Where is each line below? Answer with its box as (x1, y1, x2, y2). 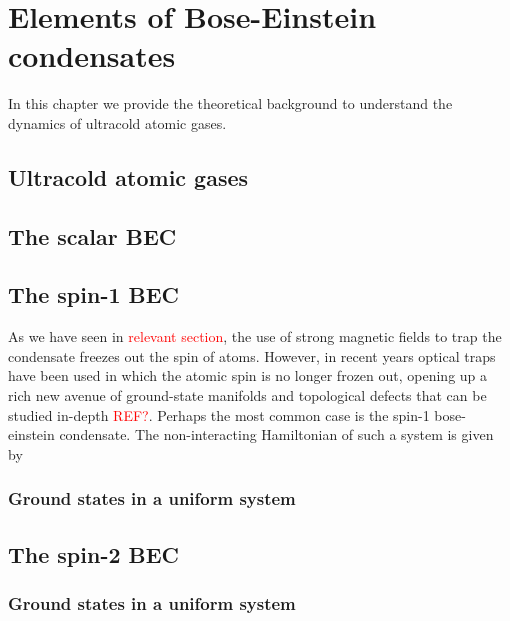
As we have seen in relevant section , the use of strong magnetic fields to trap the (8, 326, 502, 347)
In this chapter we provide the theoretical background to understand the (8, 93, 453, 114)
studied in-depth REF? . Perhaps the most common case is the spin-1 (8, 404, 430, 425)
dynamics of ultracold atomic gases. (8, 112, 227, 133)
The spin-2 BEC (8, 538, 180, 569)
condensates (8, 35, 176, 76)
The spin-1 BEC (8, 279, 180, 310)
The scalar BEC (8, 220, 177, 251)
